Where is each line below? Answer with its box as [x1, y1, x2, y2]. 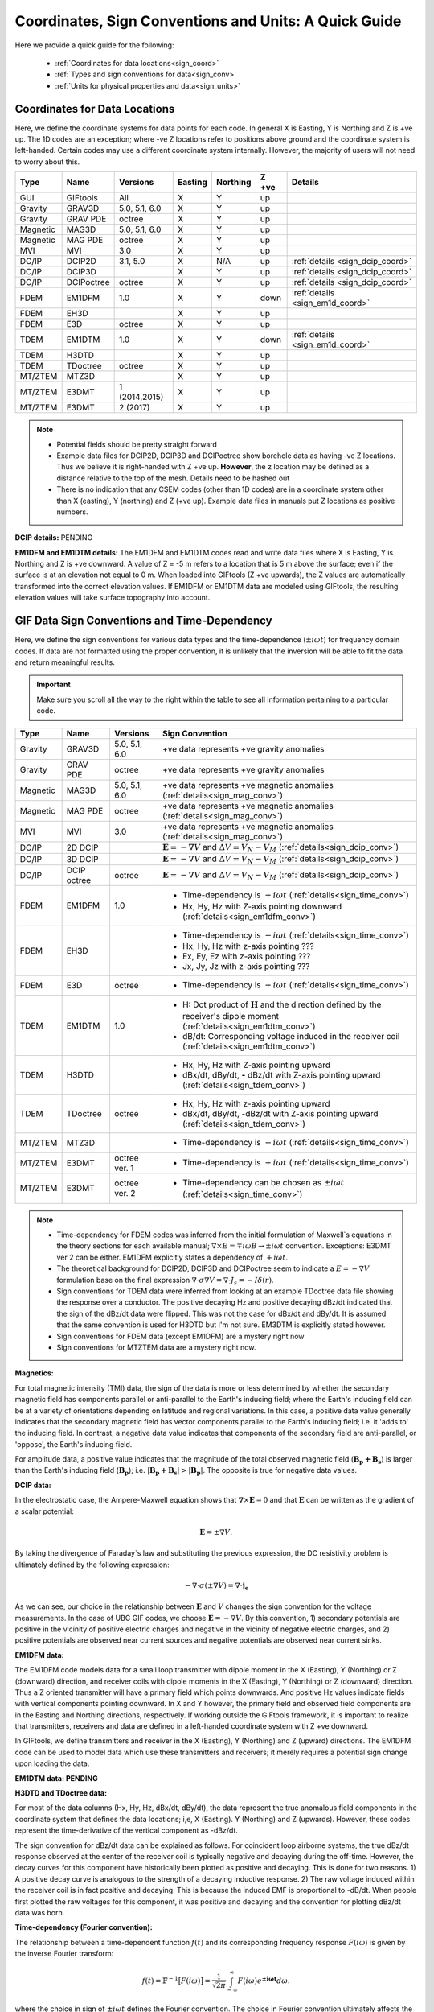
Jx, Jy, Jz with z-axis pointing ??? [182, 961, 310, 972]
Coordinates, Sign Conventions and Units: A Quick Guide [14, 12, 402, 30]
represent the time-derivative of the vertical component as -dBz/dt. [14, 1825, 239, 1835]
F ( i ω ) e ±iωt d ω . [237, 1974, 291, 1985]
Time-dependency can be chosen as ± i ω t [182, 1177, 345, 1189]
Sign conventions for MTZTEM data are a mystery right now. [56, 1342, 256, 1352]
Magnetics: [14, 1368, 54, 1378]
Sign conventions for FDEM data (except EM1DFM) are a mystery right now [56, 1331, 305, 1341]
